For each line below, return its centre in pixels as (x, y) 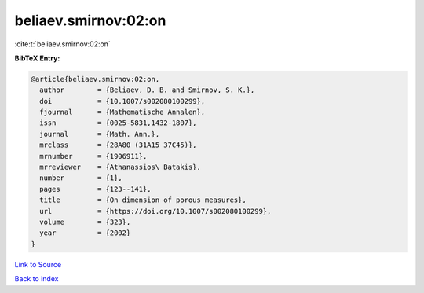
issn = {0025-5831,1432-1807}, (118, 123)
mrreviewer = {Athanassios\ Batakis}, (121, 167)
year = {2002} (85, 233)
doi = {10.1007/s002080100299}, (122, 101)
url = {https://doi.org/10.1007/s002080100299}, (155, 211)
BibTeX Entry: (37, 58)
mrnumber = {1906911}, (93, 156)
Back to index (37, 279)
